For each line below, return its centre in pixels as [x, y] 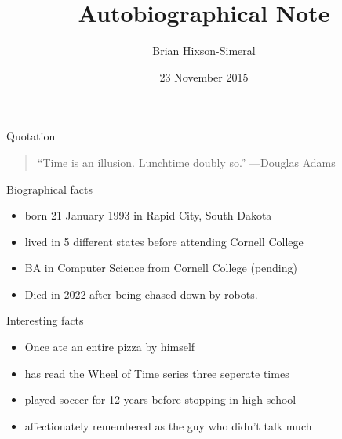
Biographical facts [49, 189]
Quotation [31, 136]
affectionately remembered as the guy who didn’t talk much [168, 425]
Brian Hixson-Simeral [204, 51]
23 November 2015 [204, 76]
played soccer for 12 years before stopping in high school [160, 399]
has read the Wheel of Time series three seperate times [157, 373]
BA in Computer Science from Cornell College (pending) [161, 268]
